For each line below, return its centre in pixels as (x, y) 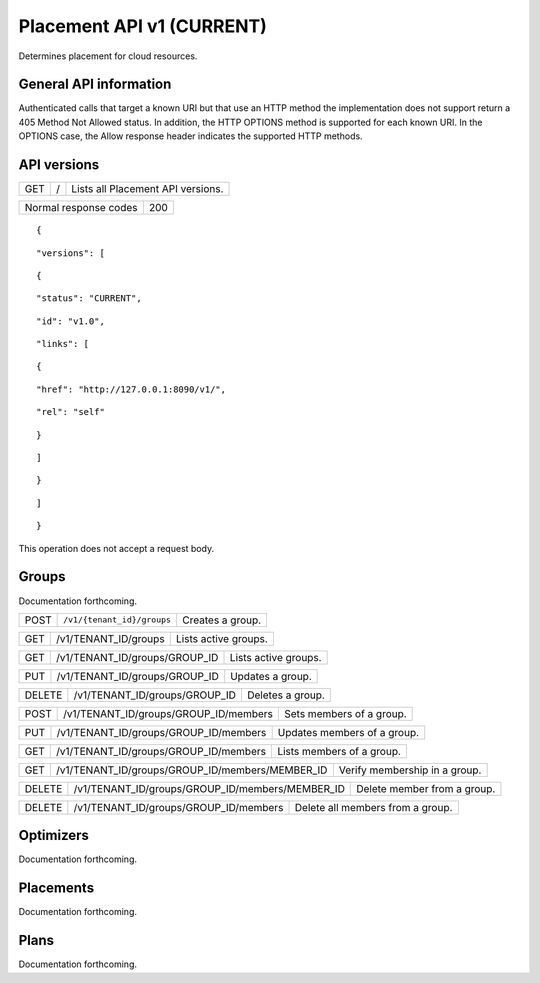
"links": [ (63, 344)
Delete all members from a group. (373, 807)
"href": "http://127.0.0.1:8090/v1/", (131, 389)
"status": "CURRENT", (89, 298)
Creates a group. (221, 620)
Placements (56, 888)
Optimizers (54, 835)
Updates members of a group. (348, 732)
